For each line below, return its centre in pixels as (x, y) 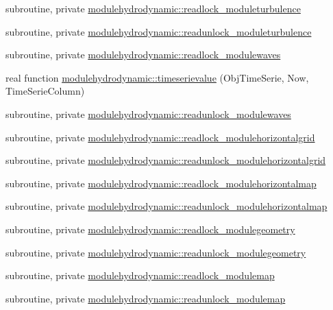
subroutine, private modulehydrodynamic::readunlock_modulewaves (148, 114)
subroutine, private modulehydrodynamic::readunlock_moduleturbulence (159, 31)
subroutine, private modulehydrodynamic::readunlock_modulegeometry (156, 252)
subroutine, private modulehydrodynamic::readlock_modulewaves (143, 55)
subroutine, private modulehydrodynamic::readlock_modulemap (140, 275)
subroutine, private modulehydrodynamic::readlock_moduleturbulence (153, 8)
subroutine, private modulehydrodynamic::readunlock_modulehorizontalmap (166, 206)
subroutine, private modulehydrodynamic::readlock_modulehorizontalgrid (160, 137)
